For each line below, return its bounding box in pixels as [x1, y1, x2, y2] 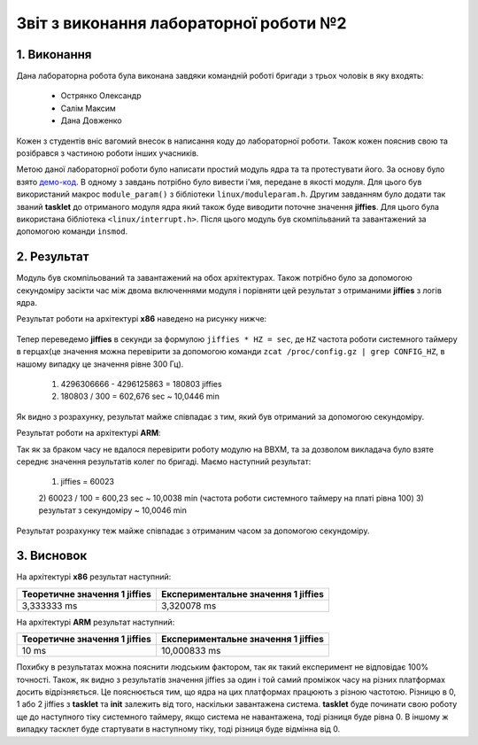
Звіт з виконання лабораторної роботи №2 [16, 13, 347, 33]
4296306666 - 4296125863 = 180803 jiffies [60, 379, 222, 389]
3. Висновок [16, 548, 88, 563]
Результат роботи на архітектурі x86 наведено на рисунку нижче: [16, 314, 267, 324]
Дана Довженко [60, 115, 123, 126]
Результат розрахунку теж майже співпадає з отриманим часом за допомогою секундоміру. [16, 525, 370, 536]
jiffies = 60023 [60, 477, 115, 487]
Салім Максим [60, 103, 117, 113]
